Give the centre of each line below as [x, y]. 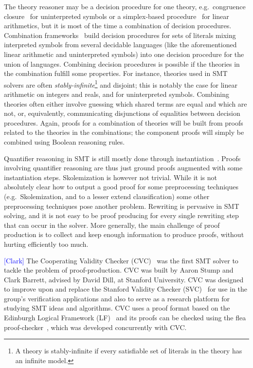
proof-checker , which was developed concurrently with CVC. [95, 327]
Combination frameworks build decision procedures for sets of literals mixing [120, 35]
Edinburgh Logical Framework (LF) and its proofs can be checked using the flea [125, 318]
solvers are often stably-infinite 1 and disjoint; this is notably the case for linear [121, 84]
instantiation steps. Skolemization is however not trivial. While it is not [110, 177]
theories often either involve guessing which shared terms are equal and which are [126, 103]
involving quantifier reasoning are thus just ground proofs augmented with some [123, 168]
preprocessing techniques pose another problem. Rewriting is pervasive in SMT [122, 206]
